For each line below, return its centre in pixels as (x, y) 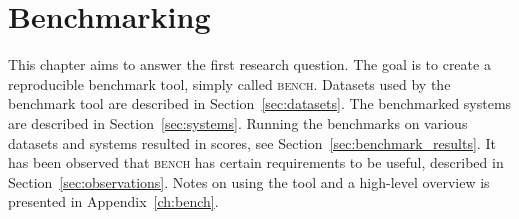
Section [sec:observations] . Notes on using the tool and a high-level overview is (249, 181)
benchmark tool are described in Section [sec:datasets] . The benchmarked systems (260, 103)
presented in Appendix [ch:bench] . (113, 201)
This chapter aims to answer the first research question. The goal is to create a (249, 64)
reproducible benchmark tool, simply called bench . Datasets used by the (229, 83)
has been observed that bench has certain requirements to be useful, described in (256, 162)
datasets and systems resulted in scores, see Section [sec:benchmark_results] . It (252, 142)
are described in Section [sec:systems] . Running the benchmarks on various (238, 122)
